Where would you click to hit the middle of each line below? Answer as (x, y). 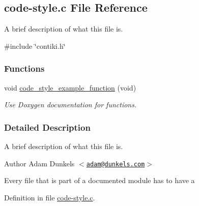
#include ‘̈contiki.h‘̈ (35, 46)
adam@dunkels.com (116, 164)
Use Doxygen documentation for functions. (70, 105)
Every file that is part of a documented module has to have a (99, 180)
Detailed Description (47, 127)
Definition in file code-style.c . (50, 197)
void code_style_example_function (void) (70, 87)
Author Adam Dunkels (39, 163)
